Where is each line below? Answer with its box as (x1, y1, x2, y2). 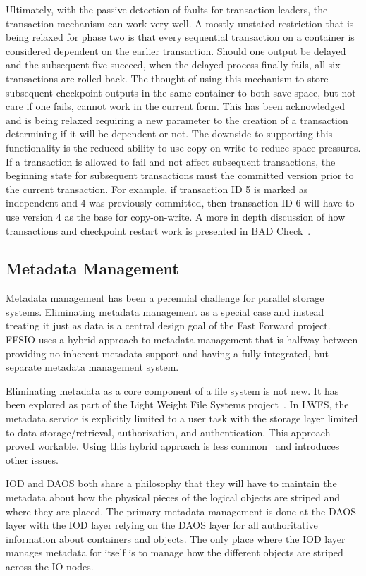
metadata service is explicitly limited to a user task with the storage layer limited (6, 411, 358, 426)
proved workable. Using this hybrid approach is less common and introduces (6, 439, 340, 453)
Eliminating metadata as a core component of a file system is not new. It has (6, 383, 339, 398)
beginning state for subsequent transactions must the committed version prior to (6, 168, 354, 183)
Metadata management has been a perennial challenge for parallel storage (6, 290, 324, 305)
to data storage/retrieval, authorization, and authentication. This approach (6, 424, 331, 439)
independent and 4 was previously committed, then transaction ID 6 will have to (6, 195, 355, 210)
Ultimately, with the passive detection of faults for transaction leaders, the (6, 2, 328, 16)
